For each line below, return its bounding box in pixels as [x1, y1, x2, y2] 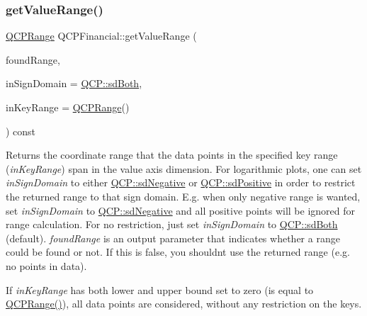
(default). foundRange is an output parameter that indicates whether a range [6, 230, 340, 245]
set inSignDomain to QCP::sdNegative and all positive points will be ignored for [6, 203, 355, 218]
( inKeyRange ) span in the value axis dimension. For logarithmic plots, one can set [6, 161, 362, 176]
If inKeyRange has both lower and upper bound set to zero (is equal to [6, 282, 314, 297]
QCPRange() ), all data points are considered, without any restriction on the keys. [6, 296, 362, 311]
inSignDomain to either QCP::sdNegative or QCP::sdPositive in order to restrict [6, 175, 356, 190]
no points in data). [6, 258, 87, 273]
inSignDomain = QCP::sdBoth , [6, 76, 142, 91]
